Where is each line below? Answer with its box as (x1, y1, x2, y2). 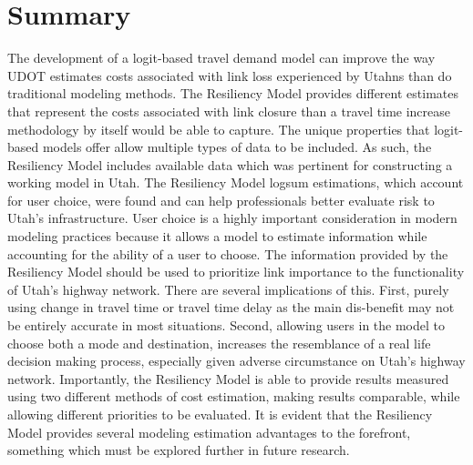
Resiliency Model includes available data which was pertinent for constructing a (7, 155, 453, 174)
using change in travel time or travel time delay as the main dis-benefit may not (7, 298, 455, 317)
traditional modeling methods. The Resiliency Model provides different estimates (7, 84, 458, 103)
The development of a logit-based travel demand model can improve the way (7, 48, 436, 67)
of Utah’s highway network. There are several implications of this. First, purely (7, 279, 449, 298)
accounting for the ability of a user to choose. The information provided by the (7, 244, 448, 263)
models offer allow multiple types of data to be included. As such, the (42, 137, 432, 157)
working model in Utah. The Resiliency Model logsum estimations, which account (7, 173, 464, 192)
